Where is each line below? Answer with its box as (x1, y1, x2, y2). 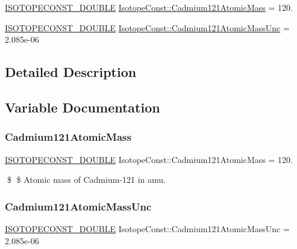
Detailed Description (5, 63, 137, 81)
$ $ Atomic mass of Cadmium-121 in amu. (7, 173, 166, 186)
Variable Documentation (5, 97, 160, 116)
